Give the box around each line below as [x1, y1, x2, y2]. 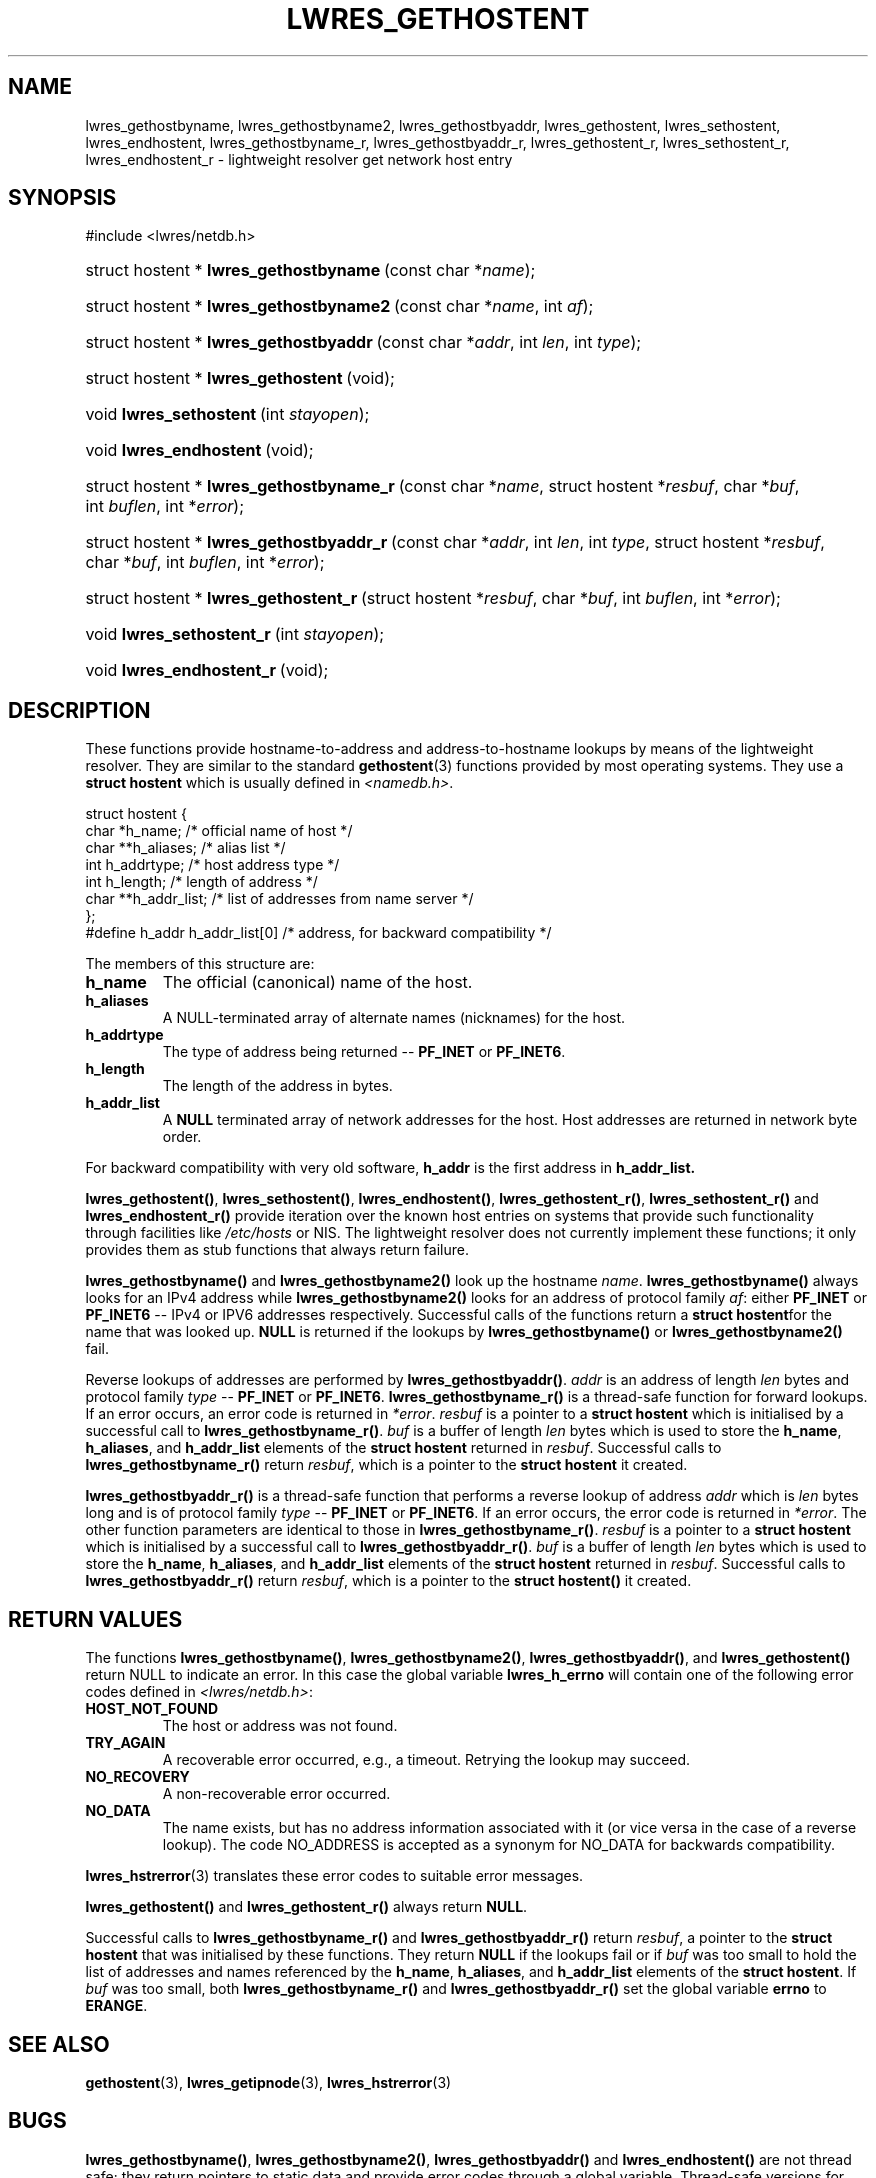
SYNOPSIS [8, 185, 117, 211]
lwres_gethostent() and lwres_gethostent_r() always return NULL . [85, 1898, 528, 1916]
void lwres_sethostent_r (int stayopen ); [85, 624, 385, 645]
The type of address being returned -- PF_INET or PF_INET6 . [162, 1043, 566, 1061]
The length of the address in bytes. [162, 1077, 393, 1095]
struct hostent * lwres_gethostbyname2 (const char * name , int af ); [85, 296, 594, 317]
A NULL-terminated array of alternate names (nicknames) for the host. [162, 1009, 626, 1027]
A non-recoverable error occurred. [162, 1785, 391, 1803]
